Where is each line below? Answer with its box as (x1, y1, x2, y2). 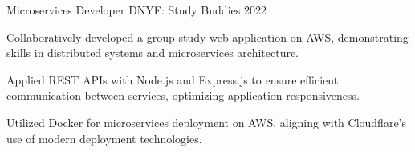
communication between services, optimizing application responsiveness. (6, 87, 360, 104)
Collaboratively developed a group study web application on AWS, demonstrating (6, 28, 409, 45)
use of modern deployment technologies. (6, 129, 202, 146)
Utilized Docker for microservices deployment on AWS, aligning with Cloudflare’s (6, 113, 407, 130)
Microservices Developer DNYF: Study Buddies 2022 (6, 2, 266, 18)
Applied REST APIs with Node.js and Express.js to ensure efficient (6, 71, 339, 88)
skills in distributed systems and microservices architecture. (6, 44, 299, 61)
